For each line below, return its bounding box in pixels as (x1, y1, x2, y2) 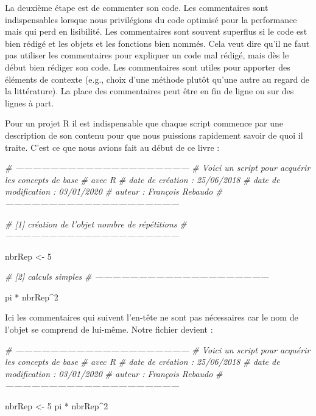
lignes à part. (5, 96, 54, 109)
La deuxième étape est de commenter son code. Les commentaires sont (5, 1, 269, 13)
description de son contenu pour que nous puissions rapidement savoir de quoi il (5, 128, 303, 141)
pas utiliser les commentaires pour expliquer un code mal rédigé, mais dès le (5, 49, 289, 61)
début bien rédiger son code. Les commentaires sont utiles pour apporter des (5, 60, 290, 73)
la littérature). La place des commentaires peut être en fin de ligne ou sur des (5, 85, 294, 97)
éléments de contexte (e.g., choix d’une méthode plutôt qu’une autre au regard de (5, 72, 309, 85)
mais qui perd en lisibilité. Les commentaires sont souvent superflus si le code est (5, 25, 307, 38)
